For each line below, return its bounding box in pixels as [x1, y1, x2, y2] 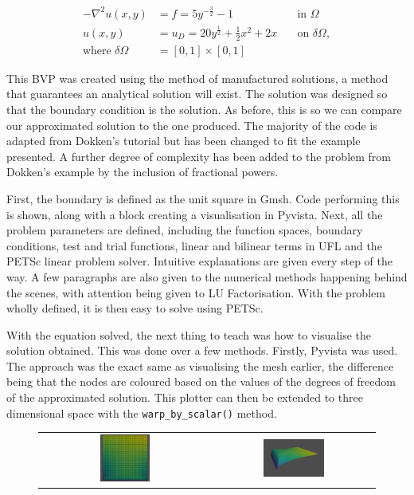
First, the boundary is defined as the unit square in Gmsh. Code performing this [6, 190, 400, 206]
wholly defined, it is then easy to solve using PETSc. [6, 300, 264, 316]
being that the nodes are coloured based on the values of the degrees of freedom [6, 373, 396, 390]
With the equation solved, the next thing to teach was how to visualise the [6, 326, 372, 343]
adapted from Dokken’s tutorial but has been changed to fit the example [6, 132, 361, 149]
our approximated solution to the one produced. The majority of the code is [6, 116, 377, 133]
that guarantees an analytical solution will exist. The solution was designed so [6, 85, 388, 102]
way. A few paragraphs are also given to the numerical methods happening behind [6, 268, 408, 285]
